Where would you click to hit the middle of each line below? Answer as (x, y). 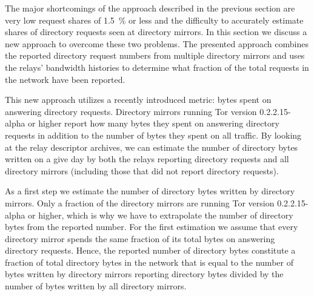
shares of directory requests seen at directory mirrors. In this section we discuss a (156, 32)
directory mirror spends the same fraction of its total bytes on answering (140, 238)
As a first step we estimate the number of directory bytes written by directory (150, 191)
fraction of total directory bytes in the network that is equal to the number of (149, 262)
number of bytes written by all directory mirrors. (96, 286)
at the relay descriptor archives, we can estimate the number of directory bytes (152, 147)
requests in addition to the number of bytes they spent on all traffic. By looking (153, 135)
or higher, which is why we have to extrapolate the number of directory (161, 215)
